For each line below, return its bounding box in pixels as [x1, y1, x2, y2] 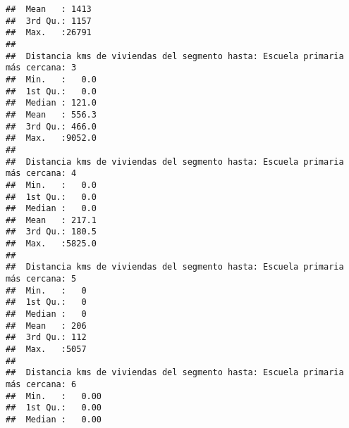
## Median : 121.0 [6, 98, 97, 108]
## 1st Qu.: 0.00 [6, 403, 102, 413]
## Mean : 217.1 [6, 215, 97, 225]
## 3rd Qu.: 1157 [6, 15, 92, 26]
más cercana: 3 [6, 63, 77, 73]
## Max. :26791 [6, 27, 92, 38]
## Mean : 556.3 [6, 109, 97, 120]
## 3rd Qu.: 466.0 [6, 121, 97, 132]
